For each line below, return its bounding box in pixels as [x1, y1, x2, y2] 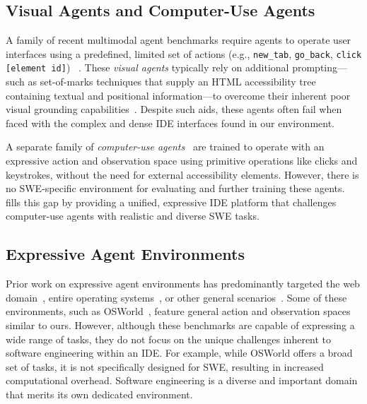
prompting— [292, 60, 348, 75]
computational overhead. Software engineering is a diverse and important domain [6, 373, 358, 388]
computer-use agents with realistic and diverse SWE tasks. [6, 208, 260, 223]
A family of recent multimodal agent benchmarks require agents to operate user [6, 32, 351, 47]
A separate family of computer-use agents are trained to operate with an [6, 139, 325, 154]
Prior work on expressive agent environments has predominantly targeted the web [6, 276, 360, 291]
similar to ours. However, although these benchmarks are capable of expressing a [6, 318, 355, 333]
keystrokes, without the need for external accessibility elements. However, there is [6, 167, 359, 182]
